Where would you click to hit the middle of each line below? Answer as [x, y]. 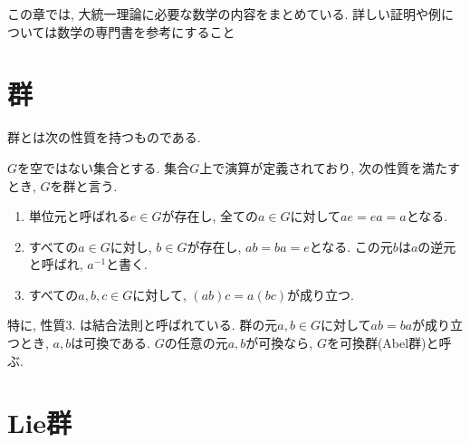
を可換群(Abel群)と [383, 343]
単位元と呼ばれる [79, 216]
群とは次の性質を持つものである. [104, 137]
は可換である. [110, 343]
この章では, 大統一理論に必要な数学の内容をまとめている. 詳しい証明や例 [225, 14]
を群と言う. [84, 185]
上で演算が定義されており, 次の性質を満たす [330, 167]
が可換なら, [279, 343]
